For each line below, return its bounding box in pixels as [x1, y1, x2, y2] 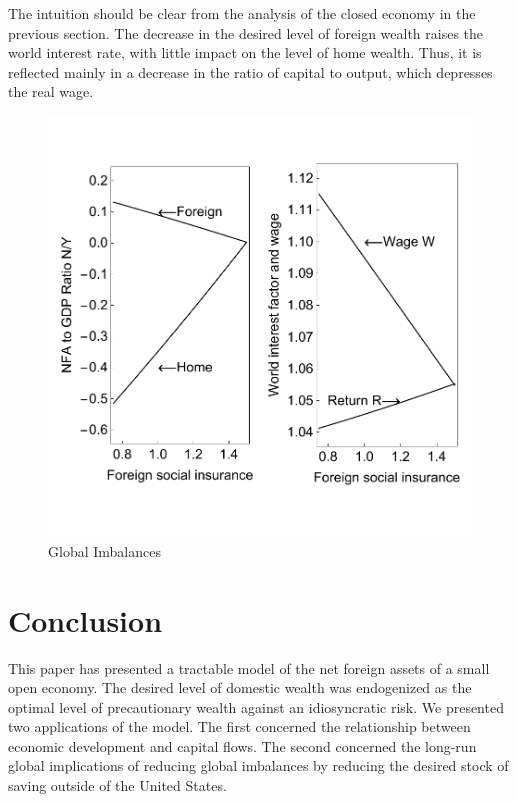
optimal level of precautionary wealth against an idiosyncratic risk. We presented [8, 696, 504, 717]
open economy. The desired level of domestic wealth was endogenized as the [8, 677, 472, 698]
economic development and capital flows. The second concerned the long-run [8, 735, 477, 756]
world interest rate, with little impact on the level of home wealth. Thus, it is [8, 42, 482, 63]
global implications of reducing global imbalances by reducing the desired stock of [8, 755, 509, 776]
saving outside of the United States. [8, 775, 227, 796]
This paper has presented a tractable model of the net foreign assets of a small [8, 657, 490, 678]
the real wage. [8, 81, 94, 102]
